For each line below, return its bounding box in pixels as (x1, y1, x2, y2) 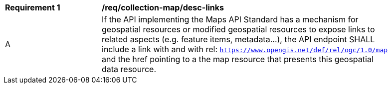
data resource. (102, 64, 156, 74)
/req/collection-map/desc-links (102, 2, 224, 12)
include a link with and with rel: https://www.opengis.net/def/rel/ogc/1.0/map (102, 44, 388, 54)
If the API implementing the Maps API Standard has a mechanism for (102, 14, 359, 24)
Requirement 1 (5, 2, 60, 12)
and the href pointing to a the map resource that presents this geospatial (102, 54, 374, 64)
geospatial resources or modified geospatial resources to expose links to (102, 24, 375, 34)
